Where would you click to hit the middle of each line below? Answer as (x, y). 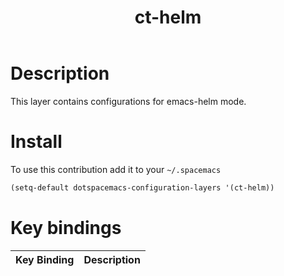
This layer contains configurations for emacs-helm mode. (128, 101)
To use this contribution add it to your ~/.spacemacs (116, 169)
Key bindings (66, 227)
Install (36, 142)
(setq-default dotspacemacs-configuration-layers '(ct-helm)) (142, 187)
